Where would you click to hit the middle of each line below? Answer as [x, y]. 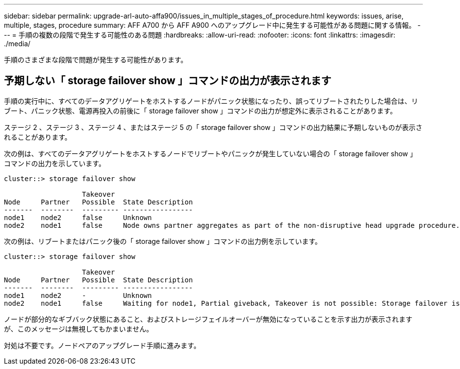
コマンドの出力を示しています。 [55, 163]
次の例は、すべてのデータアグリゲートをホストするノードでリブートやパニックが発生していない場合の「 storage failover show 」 [211, 153]
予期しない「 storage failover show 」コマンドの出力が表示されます [168, 81]
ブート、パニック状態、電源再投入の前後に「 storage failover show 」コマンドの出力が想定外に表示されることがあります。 [201, 111]
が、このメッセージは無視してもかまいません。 [78, 329]
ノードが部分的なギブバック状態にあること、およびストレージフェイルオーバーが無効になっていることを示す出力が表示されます [208, 319]
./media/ [17, 44]
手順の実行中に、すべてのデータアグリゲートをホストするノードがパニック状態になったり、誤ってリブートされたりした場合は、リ [211, 101]
